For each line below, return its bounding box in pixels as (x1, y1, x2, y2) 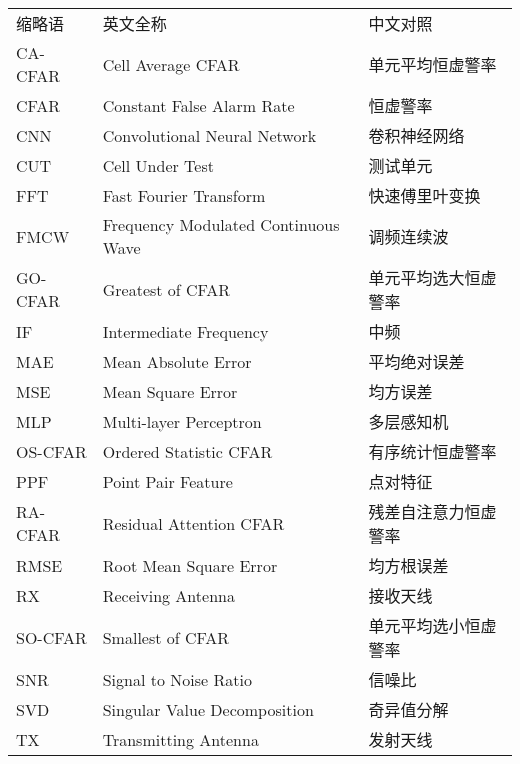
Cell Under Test (102, 153, 214, 177)
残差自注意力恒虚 (368, 500, 497, 523)
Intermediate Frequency (102, 319, 269, 343)
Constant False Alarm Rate (102, 93, 295, 117)
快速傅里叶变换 (368, 184, 481, 207)
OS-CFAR (16, 439, 87, 463)
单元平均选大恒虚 (368, 266, 497, 289)
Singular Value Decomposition (102, 697, 314, 721)
